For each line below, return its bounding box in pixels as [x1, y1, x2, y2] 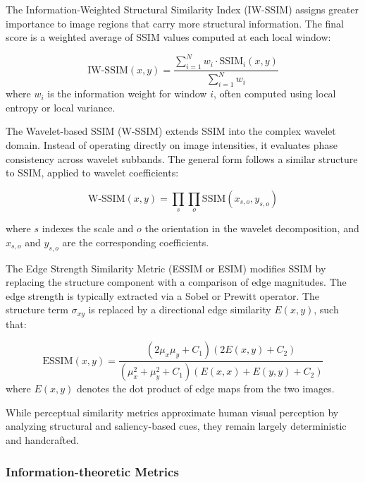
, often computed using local [213, 86, 336, 101]
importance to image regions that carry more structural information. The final [6, 16, 344, 30]
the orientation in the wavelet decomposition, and [144, 221, 359, 236]
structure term [6, 302, 68, 317]
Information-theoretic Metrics [6, 462, 179, 480]
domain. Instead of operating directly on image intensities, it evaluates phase [6, 138, 338, 152]
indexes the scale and [42, 221, 134, 236]
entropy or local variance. [6, 100, 116, 114]
